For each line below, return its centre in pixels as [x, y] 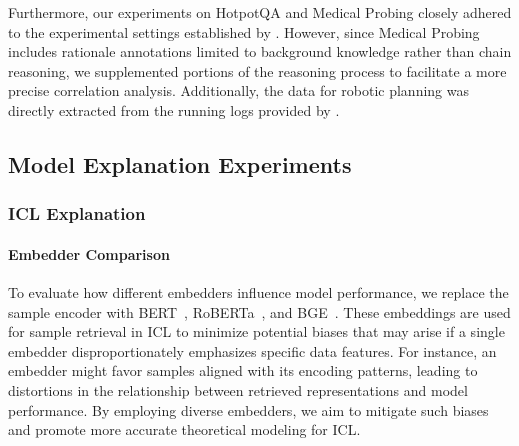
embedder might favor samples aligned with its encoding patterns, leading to [243, 370]
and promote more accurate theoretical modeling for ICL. [184, 429]
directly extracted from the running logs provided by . [174, 109]
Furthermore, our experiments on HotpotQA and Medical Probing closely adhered [260, 12]
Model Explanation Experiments [180, 163]
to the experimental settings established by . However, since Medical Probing [244, 31]
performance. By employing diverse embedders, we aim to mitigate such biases [248, 409]
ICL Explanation [77, 213]
